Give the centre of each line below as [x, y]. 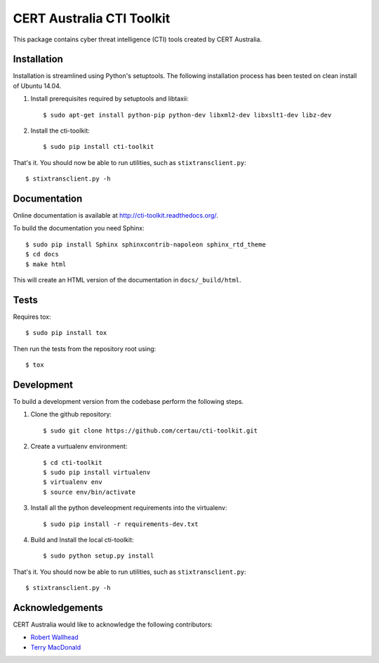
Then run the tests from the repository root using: [85, 348]
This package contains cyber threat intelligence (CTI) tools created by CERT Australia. [138, 39]
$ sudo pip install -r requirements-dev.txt [121, 524]
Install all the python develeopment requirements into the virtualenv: [129, 508]
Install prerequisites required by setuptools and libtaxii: [109, 99]
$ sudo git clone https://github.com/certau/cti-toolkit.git [150, 431]
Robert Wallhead [54, 637]
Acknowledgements [58, 608]
